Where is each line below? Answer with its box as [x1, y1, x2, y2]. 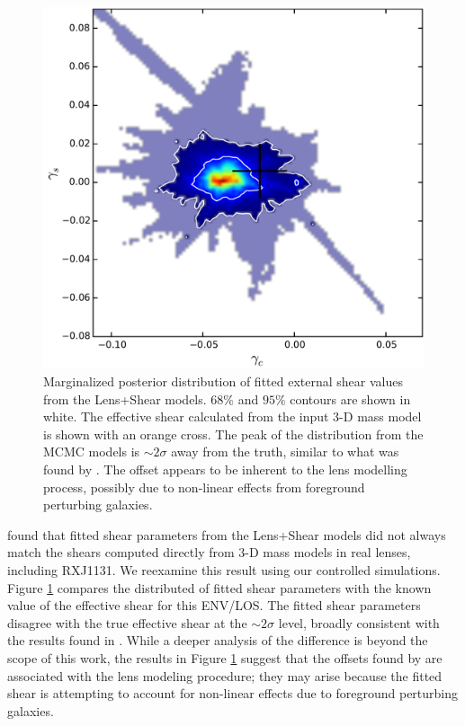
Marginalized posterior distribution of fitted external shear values [43, 372, 403, 391]
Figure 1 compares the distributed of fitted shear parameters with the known [7, 578, 432, 597]
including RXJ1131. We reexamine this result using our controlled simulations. [7, 561, 441, 579]
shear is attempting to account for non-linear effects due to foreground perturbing [7, 684, 459, 703]
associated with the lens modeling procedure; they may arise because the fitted [7, 666, 443, 685]
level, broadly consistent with [278, 613, 440, 632]
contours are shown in [290, 389, 411, 408]
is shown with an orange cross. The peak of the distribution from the [43, 424, 424, 443]
